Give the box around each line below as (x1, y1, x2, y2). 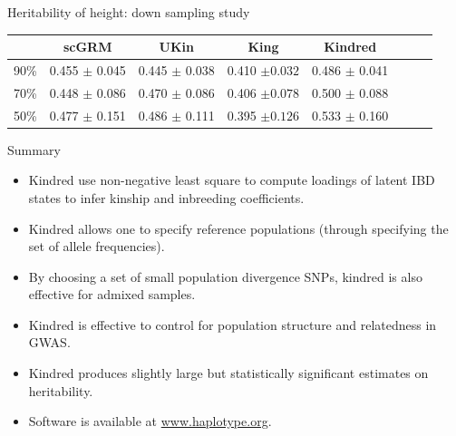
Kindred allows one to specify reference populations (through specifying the (28, 218, 449, 237)
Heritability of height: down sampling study (7, 3, 250, 21)
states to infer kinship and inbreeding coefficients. (28, 188, 305, 207)
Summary (7, 140, 61, 159)
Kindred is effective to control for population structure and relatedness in (28, 315, 437, 334)
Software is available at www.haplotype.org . (28, 412, 272, 431)
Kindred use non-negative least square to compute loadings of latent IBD (28, 170, 435, 189)
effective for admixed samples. (28, 285, 196, 304)
